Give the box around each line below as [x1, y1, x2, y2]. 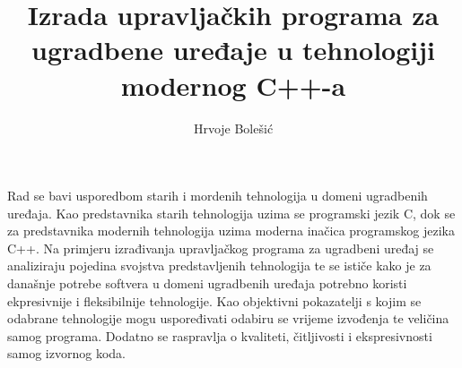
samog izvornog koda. [7, 344, 126, 363]
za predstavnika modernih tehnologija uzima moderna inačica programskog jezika [7, 221, 455, 240]
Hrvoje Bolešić [193, 118, 274, 137]
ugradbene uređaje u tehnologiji [31, 31, 435, 68]
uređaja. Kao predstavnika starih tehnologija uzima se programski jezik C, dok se [7, 203, 456, 222]
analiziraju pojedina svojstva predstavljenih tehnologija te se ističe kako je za [7, 256, 431, 275]
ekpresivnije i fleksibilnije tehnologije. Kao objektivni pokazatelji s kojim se [7, 291, 422, 310]
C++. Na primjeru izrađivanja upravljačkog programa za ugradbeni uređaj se [7, 238, 434, 257]
